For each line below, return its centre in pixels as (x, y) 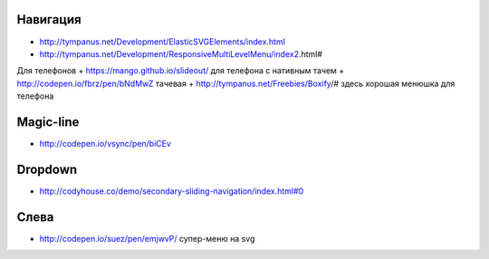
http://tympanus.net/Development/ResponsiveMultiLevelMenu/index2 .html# (181, 53)
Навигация (49, 19)
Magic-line (48, 122)
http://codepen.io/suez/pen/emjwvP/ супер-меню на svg (147, 238)
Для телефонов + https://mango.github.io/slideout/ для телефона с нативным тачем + (181, 71)
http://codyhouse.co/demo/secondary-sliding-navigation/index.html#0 (172, 191)
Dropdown (47, 169)
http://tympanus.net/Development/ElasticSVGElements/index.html (162, 42)
